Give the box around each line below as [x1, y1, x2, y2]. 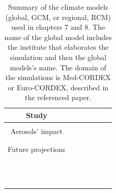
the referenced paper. [25, 92, 91, 103]
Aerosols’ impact [10, 126, 63, 137]
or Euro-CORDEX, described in [8, 82, 109, 92]
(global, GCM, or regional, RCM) [5, 11, 111, 22]
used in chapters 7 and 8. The [11, 22, 105, 32]
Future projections [8, 144, 66, 155]
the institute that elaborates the [7, 42, 109, 52]
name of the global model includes [4, 31, 112, 42]
